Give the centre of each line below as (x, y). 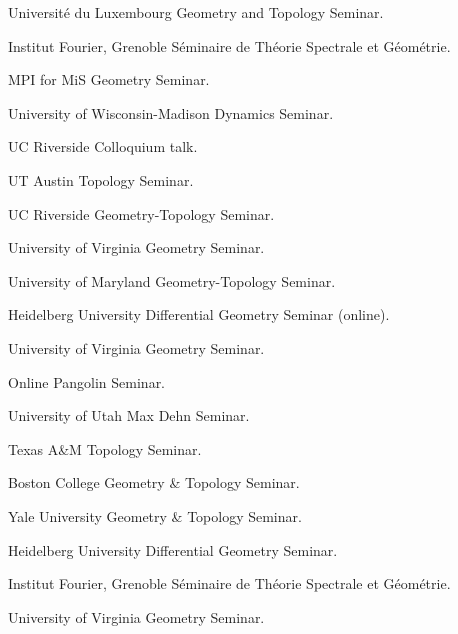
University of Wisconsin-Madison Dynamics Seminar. (171, 112)
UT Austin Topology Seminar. (101, 179)
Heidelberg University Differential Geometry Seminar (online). (199, 314)
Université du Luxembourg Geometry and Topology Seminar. (196, 12)
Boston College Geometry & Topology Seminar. (154, 482)
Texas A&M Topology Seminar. (105, 448)
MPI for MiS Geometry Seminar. (109, 79)
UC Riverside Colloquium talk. (103, 146)
